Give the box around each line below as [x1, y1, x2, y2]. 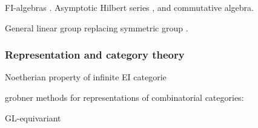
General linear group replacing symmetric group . [5, 21, 188, 34]
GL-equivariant [5, 111, 61, 124]
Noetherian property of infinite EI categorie [5, 71, 167, 83]
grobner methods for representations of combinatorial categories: [5, 91, 244, 103]
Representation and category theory [5, 47, 185, 62]
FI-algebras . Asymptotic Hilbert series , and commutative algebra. [5, 1, 254, 13]
